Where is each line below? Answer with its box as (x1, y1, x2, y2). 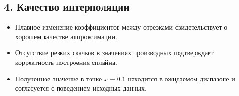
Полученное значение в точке (15, 73, 102, 83)
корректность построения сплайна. (15, 57, 117, 67)
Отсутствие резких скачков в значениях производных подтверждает (15, 48, 214, 58)
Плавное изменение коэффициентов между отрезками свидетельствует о (15, 22, 228, 32)
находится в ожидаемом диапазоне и (128, 73, 235, 83)
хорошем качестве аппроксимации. (15, 31, 117, 41)
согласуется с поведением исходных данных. (15, 83, 147, 93)
